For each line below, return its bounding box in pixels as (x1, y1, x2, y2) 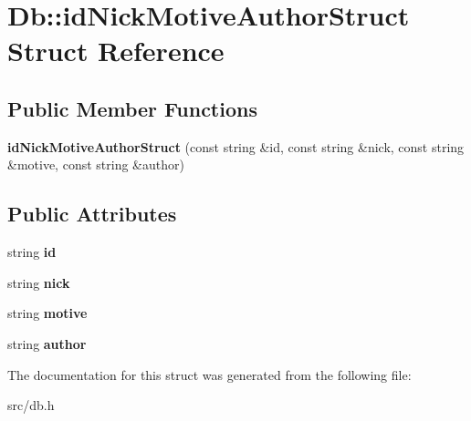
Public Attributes (7, 200, 177, 228)
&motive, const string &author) (7, 155, 184, 174)
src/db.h (7, 395, 55, 415)
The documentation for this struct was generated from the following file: (7, 365, 412, 384)
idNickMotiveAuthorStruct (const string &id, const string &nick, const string (7, 137, 465, 156)
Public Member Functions (7, 94, 257, 122)
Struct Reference (7, 32, 225, 69)
